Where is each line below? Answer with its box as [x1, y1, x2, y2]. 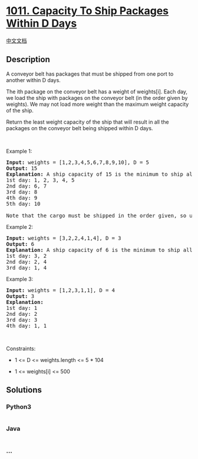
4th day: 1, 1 [6, 322, 47, 329]
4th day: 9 [6, 194, 38, 201]
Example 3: [6, 275, 34, 282]
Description [6, 54, 50, 64]
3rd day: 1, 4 [6, 264, 47, 271]
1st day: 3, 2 [6, 253, 47, 259]
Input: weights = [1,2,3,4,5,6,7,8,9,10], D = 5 [6, 159, 149, 166]
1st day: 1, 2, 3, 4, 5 [6, 176, 75, 183]
